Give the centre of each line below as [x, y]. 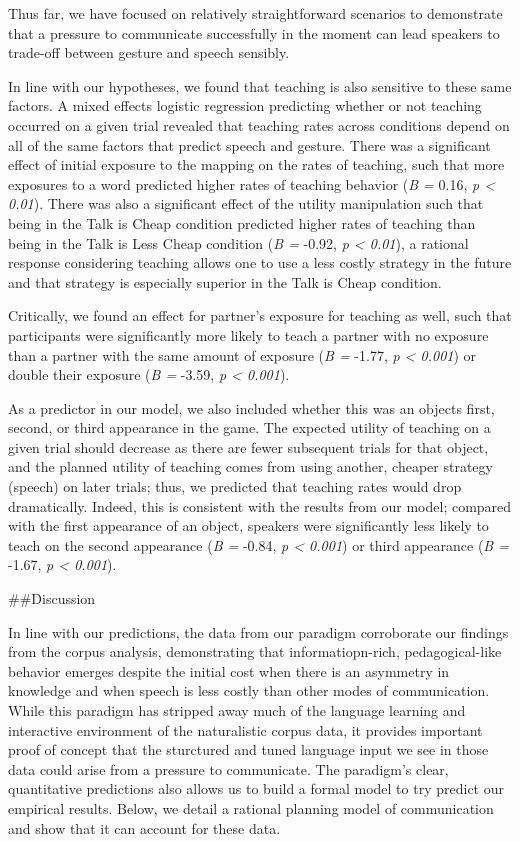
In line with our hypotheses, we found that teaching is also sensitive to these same [260, 85]
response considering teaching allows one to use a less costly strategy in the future [260, 262]
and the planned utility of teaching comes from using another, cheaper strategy [250, 466]
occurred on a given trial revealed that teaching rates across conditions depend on [259, 124]
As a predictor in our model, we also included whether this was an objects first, [251, 407]
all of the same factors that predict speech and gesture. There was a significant [249, 144]
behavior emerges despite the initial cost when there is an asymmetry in [229, 670]
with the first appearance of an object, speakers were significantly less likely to [248, 525]
